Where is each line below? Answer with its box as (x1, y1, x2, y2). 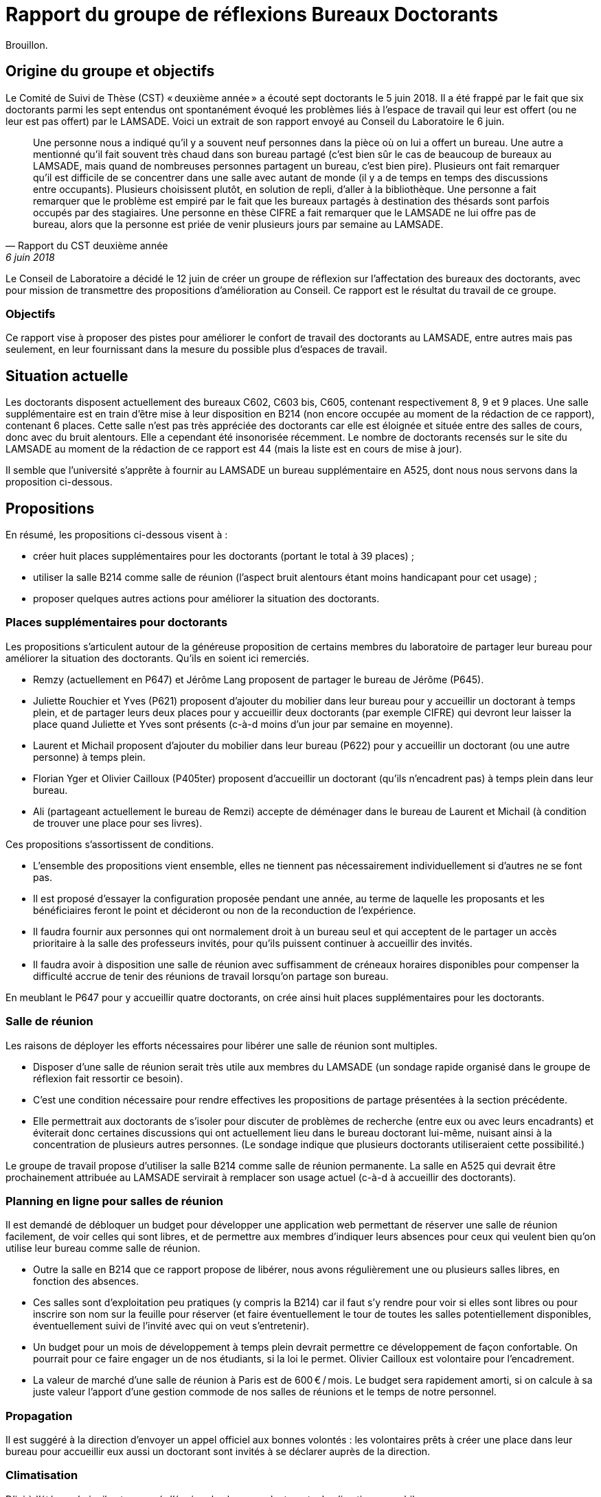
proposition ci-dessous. (5, 476, 113, 488)
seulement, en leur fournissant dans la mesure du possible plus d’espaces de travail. (5, 343, 387, 356)
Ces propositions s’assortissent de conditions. (5, 838, 214, 850)
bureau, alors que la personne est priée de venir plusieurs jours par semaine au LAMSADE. (33, 218, 444, 230)
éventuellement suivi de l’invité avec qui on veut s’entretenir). (33, 1320, 310, 1332)
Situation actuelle (5, 367, 128, 385)
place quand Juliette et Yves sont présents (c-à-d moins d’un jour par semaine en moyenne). (33, 718, 453, 730)
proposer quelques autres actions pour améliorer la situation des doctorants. (33, 593, 380, 605)
